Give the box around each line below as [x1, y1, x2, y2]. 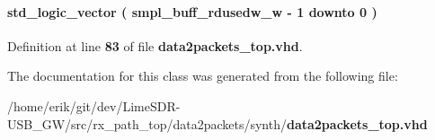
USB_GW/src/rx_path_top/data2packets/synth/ [7, 114, 287, 133]
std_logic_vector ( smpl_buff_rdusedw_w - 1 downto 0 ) [7, 2, 377, 21]
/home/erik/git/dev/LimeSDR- [7, 96, 181, 115]
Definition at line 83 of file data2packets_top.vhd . [7, 36, 303, 55]
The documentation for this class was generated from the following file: [7, 66, 398, 85]
